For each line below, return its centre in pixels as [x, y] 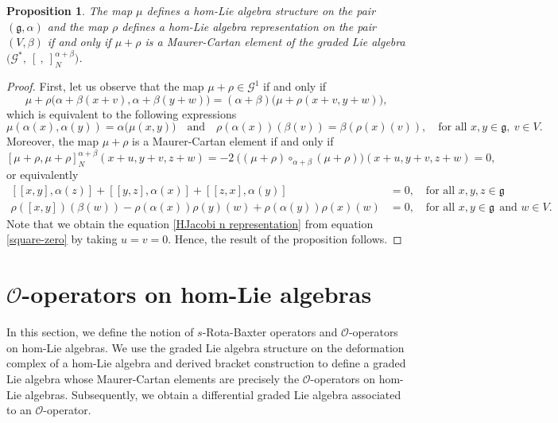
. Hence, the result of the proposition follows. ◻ [285, 239]
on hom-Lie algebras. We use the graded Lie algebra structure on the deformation [205, 347]
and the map [77, 26]
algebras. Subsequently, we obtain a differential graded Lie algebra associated [213, 394]
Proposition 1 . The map [70, 10]
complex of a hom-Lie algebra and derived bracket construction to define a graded [206, 363]
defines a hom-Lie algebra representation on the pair [249, 26]
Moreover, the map [52, 141]
